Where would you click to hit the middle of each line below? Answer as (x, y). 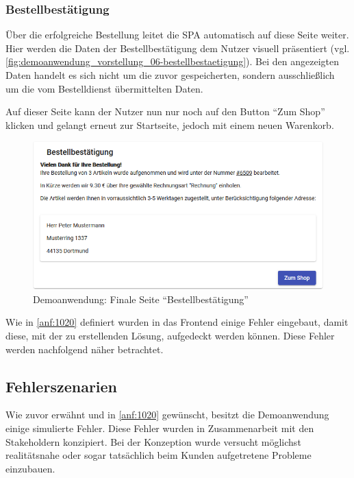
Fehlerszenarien (62, 386)
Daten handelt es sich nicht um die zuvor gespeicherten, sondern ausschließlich (170, 75)
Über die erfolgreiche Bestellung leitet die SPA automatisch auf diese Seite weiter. (177, 35)
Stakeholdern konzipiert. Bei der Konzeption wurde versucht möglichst (153, 441)
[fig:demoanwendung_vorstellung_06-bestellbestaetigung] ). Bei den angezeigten (172, 61)
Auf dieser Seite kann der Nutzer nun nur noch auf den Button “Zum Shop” (165, 111)
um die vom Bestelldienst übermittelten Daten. (104, 88)
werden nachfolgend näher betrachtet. (85, 349)
